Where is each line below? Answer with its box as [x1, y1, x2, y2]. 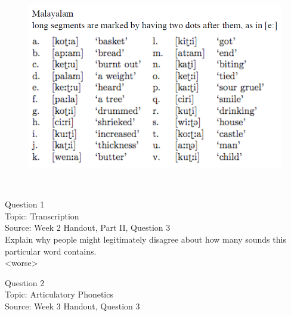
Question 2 [5, 276, 45, 289]
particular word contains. [5, 244, 97, 257]
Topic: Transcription [5, 209, 79, 222]
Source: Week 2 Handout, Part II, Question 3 [5, 221, 171, 234]
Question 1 [5, 198, 45, 210]
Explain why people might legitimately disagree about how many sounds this [5, 233, 286, 245]
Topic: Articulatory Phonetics [5, 288, 113, 300]
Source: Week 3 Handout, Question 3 [5, 299, 140, 312]
